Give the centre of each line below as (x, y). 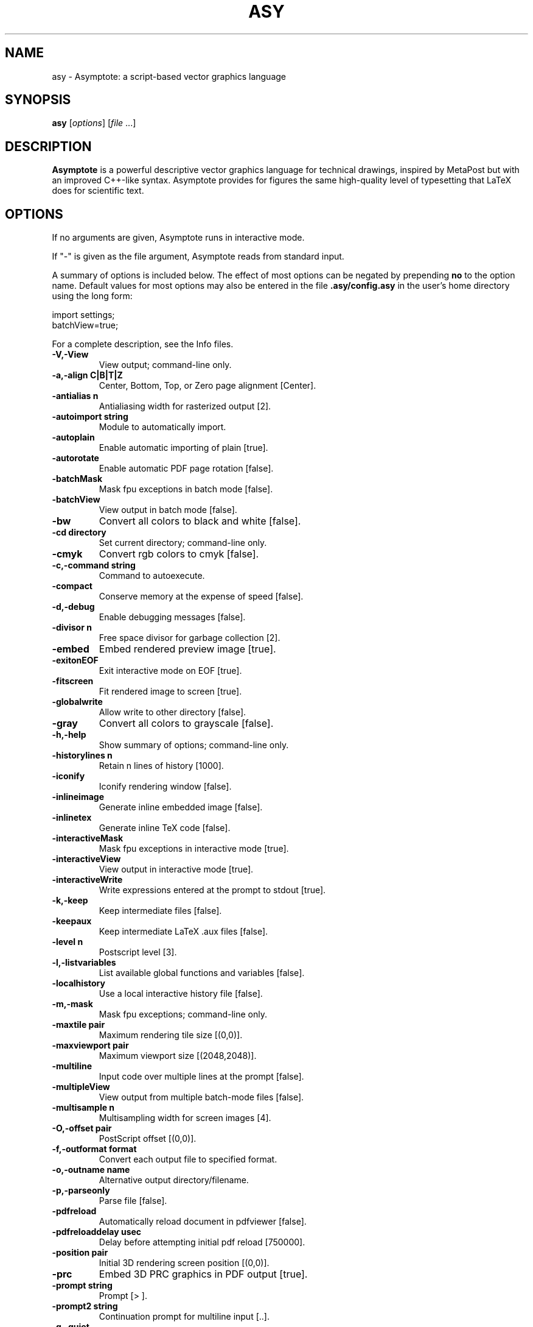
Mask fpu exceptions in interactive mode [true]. (194, 849)
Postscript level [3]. (138, 952)
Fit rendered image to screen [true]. (170, 692)
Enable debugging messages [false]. (172, 617)
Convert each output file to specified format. (188, 1159)
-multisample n (83, 1108)
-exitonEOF (75, 660)
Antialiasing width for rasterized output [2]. (185, 406)
